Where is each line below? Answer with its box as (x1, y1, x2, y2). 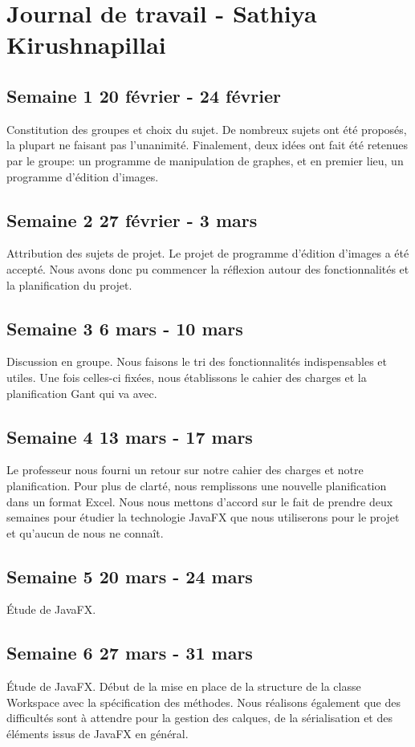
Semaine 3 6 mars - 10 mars (6, 315, 243, 340)
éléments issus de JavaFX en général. (6, 725, 189, 742)
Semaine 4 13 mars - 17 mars (6, 424, 253, 449)
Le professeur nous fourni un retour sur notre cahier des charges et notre (6, 461, 364, 478)
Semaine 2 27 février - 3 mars (6, 207, 258, 232)
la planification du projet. (6, 276, 132, 293)
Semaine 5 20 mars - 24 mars (6, 563, 253, 588)
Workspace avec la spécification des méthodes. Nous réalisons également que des (6, 693, 401, 710)
